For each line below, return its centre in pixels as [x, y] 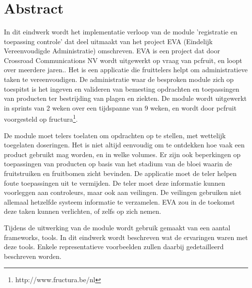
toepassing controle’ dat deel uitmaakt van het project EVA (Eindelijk [108, 41]
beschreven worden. [33, 256]
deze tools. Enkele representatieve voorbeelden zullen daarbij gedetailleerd [114, 247]
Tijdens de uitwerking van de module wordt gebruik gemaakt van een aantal [117, 227]
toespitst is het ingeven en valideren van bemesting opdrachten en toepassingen [122, 88]
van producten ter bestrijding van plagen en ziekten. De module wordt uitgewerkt [125, 98]
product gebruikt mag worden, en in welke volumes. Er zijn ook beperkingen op [122, 154]
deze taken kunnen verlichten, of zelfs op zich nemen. [83, 211]
